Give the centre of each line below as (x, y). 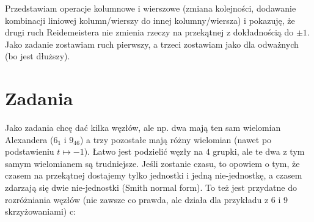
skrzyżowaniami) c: (40, 211)
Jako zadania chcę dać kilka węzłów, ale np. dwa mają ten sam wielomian (143, 128)
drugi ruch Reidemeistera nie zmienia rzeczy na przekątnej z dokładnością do (149, 32)
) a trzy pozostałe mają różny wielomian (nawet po (176, 139)
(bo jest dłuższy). (38, 56)
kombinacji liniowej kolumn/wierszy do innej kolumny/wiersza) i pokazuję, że (150, 20)
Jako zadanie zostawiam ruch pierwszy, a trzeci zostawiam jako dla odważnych (152, 44)
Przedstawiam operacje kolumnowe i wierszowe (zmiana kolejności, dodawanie (151, 8)
